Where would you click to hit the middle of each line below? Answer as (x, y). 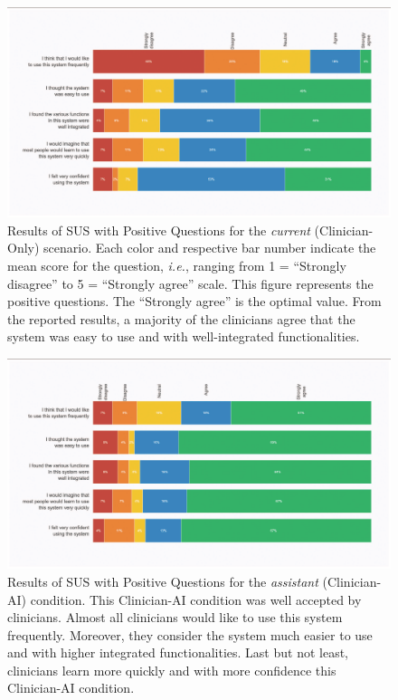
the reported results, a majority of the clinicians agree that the (181, 318)
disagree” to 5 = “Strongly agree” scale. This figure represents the (190, 283)
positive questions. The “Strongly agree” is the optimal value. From (194, 301)
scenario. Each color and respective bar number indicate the (210, 248)
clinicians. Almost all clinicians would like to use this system (175, 617)
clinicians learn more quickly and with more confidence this (172, 670)
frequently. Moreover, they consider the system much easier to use (190, 634)
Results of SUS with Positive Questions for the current (159, 230)
